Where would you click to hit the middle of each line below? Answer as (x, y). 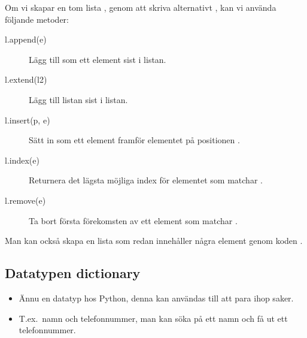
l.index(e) (22, 160)
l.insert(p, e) (28, 120)
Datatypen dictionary (73, 273)
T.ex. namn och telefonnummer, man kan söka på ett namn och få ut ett (153, 318)
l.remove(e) (25, 200)
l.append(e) (26, 39)
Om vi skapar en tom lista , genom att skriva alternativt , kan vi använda (141, 7)
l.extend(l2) (26, 79)
